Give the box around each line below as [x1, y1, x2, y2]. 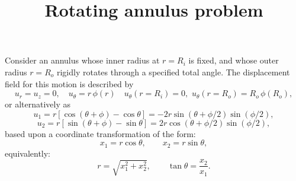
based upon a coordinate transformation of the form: [5, 127, 196, 139]
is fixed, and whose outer [188, 54, 279, 66]
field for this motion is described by [5, 77, 134, 90]
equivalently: [5, 147, 51, 159]
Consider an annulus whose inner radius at [5, 54, 160, 66]
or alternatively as [5, 98, 70, 110]
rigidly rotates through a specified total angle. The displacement [56, 65, 290, 78]
